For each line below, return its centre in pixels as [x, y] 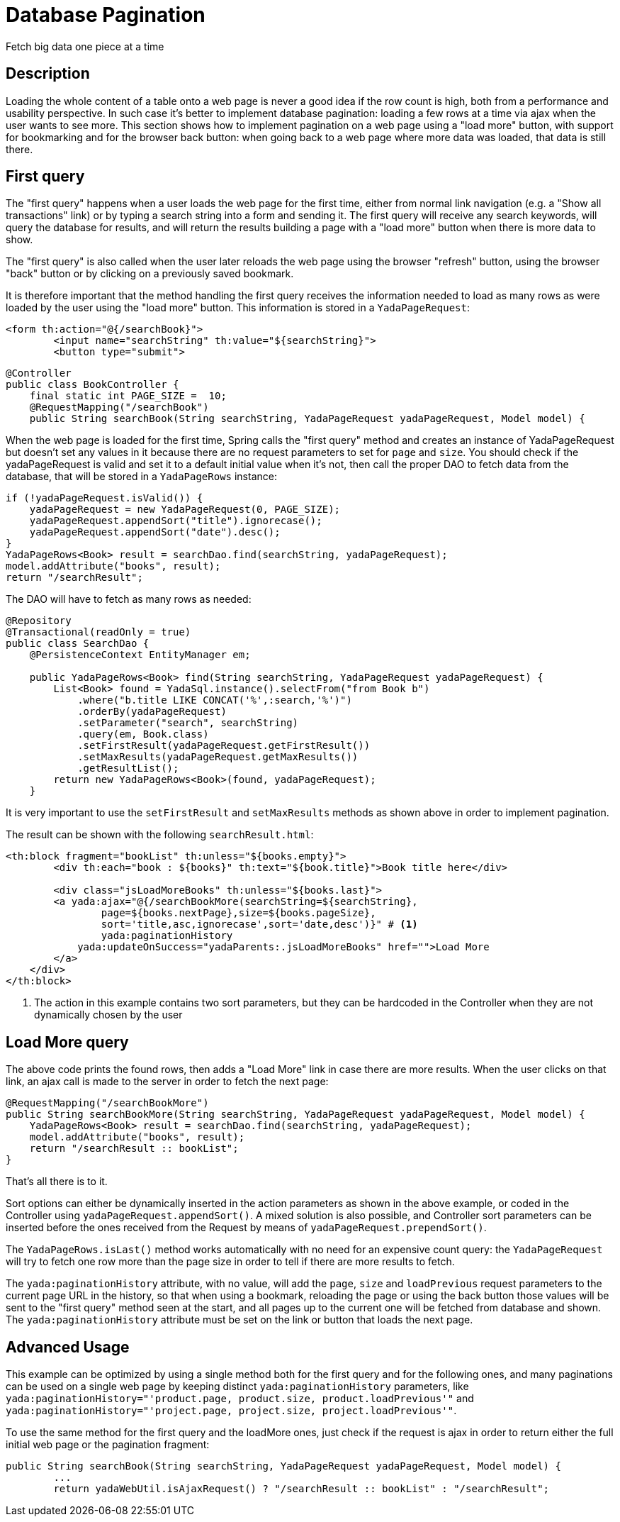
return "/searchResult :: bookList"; [134, 1149]
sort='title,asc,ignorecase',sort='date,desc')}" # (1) [259, 924]
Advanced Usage [68, 1347]
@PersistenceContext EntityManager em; [140, 655]
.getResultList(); [128, 768]
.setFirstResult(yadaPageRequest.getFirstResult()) [224, 746]
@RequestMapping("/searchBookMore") [107, 1103]
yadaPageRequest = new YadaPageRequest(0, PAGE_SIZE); [185, 510]
